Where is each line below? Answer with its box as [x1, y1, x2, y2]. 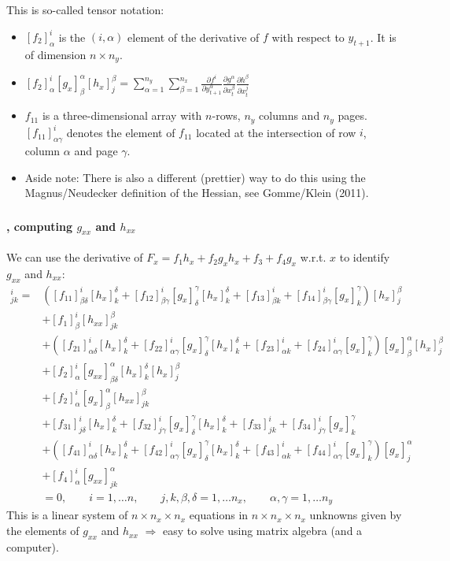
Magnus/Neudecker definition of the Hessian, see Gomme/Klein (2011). [24, 184, 369, 201]
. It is [370, 28, 397, 45]
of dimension [24, 46, 87, 62]
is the [58, 28, 86, 45]
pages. [337, 107, 367, 124]
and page [74, 142, 118, 158]
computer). [6, 538, 59, 555]
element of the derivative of [127, 28, 260, 45]
